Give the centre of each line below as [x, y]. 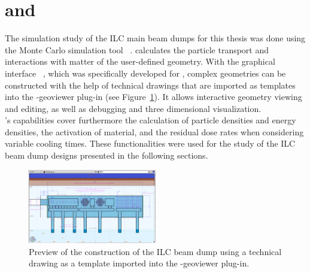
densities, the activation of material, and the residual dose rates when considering [154, 131]
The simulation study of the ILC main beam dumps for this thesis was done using [155, 38]
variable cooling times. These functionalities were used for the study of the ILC [150, 143]
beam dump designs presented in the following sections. [107, 155]
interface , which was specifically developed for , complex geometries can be [145, 73]
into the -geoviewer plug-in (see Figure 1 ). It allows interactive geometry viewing [154, 97]
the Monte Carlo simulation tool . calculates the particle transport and [137, 49]
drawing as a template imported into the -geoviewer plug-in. [139, 263]
